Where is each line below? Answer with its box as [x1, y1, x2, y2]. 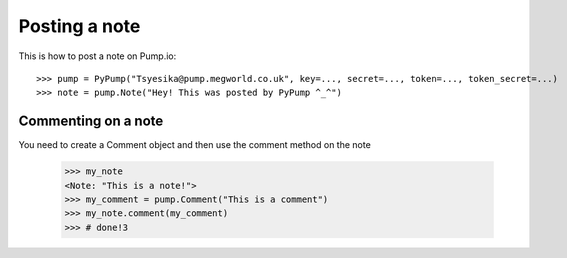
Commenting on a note [18, 113, 164, 130]
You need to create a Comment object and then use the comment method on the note [18, 139, 372, 151]
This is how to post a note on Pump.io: [18, 50, 177, 62]
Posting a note [18, 15, 141, 37]
